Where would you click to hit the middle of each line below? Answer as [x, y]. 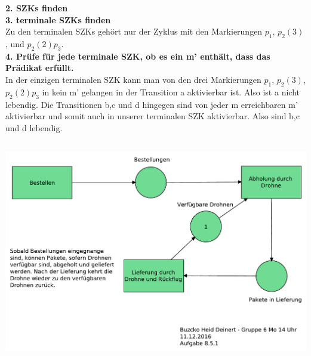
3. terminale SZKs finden [58, 19]
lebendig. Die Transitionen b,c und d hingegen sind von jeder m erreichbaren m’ [152, 104]
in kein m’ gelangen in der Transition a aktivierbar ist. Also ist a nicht [171, 92]
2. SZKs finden [37, 8]
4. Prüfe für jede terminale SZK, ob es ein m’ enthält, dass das [138, 56]
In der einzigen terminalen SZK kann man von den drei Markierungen [133, 79]
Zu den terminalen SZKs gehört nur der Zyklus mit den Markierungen [134, 31]
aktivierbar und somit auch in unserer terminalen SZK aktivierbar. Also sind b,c [153, 116]
